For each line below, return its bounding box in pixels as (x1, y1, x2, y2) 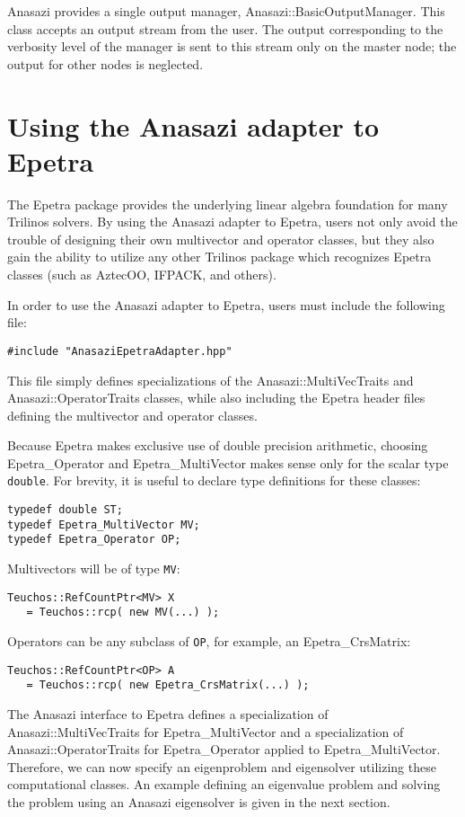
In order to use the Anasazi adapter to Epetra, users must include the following (7, 295, 445, 314)
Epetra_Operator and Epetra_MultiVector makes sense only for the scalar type (7, 453, 449, 472)
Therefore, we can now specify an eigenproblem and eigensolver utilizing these (7, 757, 436, 776)
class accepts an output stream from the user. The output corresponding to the (7, 19, 443, 38)
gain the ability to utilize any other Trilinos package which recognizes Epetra (7, 247, 432, 266)
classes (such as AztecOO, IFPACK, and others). (7, 265, 276, 284)
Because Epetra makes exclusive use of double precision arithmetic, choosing (7, 436, 428, 455)
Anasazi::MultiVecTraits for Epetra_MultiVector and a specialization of (7, 722, 404, 741)
